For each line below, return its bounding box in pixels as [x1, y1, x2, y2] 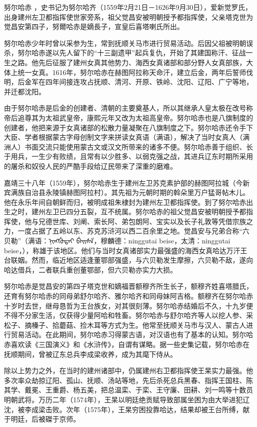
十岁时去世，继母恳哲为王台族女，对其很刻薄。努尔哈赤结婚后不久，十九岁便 [4, 300, 253, 311]
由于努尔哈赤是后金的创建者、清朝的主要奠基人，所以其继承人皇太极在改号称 [4, 103, 253, 113]
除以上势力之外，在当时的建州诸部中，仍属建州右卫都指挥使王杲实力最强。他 [4, 365, 253, 376]
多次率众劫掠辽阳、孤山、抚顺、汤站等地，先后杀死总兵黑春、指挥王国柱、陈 [4, 375, 253, 385]
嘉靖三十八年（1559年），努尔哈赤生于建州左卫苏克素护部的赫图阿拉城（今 [4, 177, 243, 188]
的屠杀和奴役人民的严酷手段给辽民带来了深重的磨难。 [4, 160, 177, 171]
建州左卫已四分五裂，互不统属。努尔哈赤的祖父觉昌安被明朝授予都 [31, 206, 246, 217]
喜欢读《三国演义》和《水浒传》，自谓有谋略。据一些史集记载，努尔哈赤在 [10, 339, 250, 349]
